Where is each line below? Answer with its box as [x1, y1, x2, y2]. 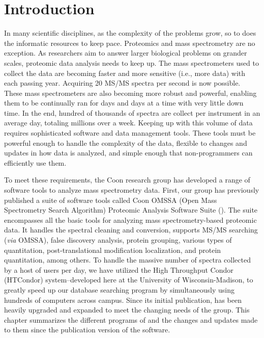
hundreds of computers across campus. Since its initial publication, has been [4, 294, 242, 305]
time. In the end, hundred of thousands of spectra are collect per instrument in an [4, 107, 260, 118]
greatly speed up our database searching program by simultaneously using [4, 284, 234, 295]
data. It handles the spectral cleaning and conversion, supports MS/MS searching [4, 224, 258, 235]
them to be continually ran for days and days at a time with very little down [4, 97, 244, 108]
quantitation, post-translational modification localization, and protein [4, 244, 221, 255]
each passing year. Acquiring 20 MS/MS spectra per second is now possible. [4, 77, 241, 88]
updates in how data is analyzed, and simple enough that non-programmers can [4, 147, 253, 158]
